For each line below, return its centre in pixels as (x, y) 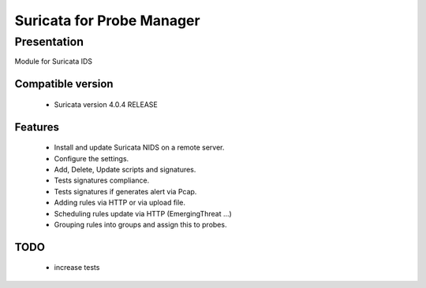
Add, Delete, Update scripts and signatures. (125, 169)
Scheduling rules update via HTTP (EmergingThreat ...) (143, 213)
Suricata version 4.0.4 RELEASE (106, 104)
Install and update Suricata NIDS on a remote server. (139, 148)
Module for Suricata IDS (54, 61)
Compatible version (64, 84)
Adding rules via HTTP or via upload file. (120, 203)
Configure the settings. (92, 158)
